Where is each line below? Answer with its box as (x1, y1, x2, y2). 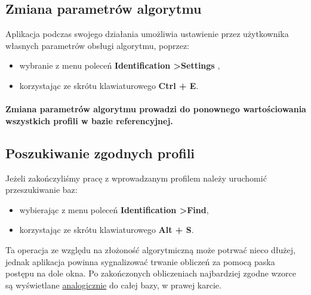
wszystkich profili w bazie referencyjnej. (5, 114, 173, 127)
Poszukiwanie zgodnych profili (5, 143, 195, 162)
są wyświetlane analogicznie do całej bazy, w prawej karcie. (5, 278, 221, 291)
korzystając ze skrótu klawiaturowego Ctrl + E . (19, 79, 199, 91)
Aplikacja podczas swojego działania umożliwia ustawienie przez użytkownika (5, 27, 289, 40)
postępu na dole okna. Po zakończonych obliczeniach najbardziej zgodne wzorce (5, 267, 296, 279)
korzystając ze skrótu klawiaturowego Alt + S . (19, 223, 194, 236)
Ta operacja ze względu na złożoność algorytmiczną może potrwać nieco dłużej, (5, 243, 295, 256)
